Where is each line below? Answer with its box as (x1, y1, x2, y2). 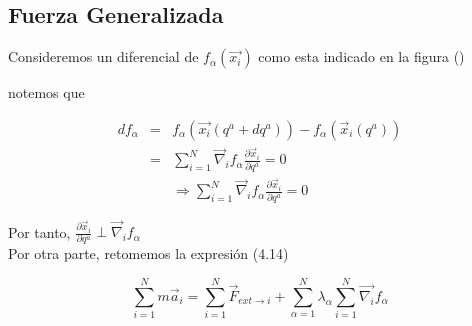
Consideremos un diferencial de (8, 46, 199, 67)
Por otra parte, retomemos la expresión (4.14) (8, 243, 289, 264)
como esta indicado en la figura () (258, 46, 465, 67)
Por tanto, (8, 221, 71, 242)
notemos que (8, 82, 85, 103)
